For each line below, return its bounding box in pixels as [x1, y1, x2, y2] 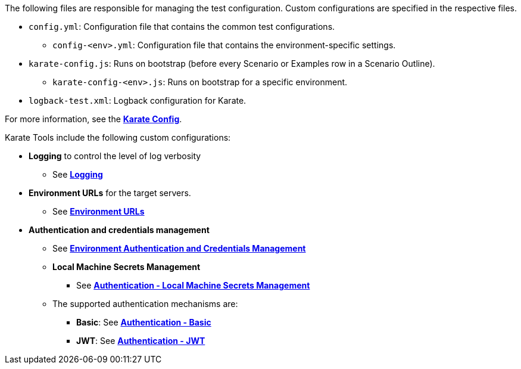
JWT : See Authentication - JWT [76, 336, 205, 346]
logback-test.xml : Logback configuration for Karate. [29, 95, 247, 106]
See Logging [52, 169, 103, 179]
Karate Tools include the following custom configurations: [5, 132, 231, 142]
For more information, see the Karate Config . [5, 114, 182, 124]
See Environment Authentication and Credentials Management [52, 243, 306, 253]
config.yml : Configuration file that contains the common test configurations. [29, 21, 335, 32]
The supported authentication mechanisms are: [52, 299, 238, 309]
